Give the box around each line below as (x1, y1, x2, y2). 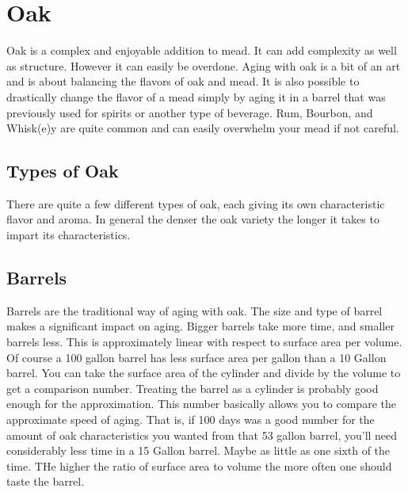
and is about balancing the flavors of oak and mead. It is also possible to (6, 73, 360, 90)
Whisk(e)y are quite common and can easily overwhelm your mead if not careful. (6, 120, 399, 136)
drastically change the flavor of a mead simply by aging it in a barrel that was (6, 88, 386, 105)
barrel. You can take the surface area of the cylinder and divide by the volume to (6, 364, 401, 381)
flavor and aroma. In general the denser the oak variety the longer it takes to (6, 211, 379, 227)
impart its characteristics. (6, 227, 131, 243)
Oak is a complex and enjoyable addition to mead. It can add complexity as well (6, 42, 397, 59)
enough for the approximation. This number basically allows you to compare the (6, 395, 396, 412)
